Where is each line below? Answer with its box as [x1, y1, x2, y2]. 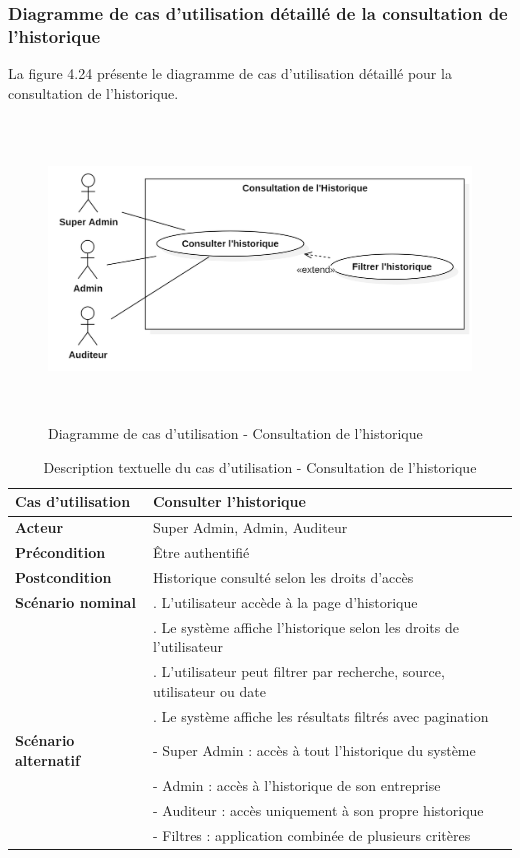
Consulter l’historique [152, 491, 306, 512]
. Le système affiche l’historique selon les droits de [152, 616, 459, 637]
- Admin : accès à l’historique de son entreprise [152, 774, 441, 795]
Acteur [15, 517, 64, 538]
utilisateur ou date [152, 680, 266, 701]
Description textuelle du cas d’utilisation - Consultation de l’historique [43, 456, 477, 477]
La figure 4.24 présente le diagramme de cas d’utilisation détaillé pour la [8, 63, 452, 84]
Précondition [15, 542, 106, 563]
